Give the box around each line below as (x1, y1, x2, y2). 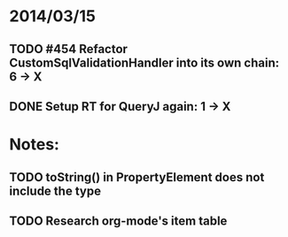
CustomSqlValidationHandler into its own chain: (9, 55, 280, 70)
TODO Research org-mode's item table (9, 213, 228, 228)
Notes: (9, 134, 60, 155)
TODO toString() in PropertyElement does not (9, 170, 265, 185)
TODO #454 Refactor (9, 42, 128, 57)
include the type (9, 183, 102, 198)
